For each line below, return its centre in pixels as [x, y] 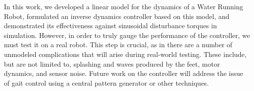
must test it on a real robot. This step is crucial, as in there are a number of [118, 45]
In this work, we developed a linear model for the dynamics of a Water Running [124, 6]
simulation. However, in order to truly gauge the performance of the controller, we [127, 35]
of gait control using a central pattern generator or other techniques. [106, 82]
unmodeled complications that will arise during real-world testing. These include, [125, 54]
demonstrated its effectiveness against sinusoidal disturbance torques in [110, 26]
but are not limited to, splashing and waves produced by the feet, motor [112, 64]
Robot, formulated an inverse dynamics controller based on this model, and [117, 16]
